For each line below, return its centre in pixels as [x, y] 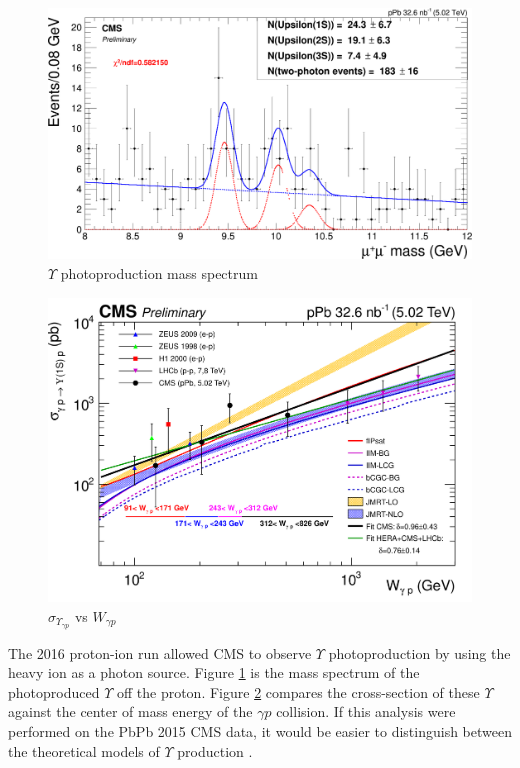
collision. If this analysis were [366, 711]
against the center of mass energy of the [130, 711]
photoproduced [54, 691]
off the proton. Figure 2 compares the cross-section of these [298, 691]
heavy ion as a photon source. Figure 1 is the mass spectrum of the [214, 672]
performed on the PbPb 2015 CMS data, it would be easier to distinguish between [260, 730]
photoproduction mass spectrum [159, 272]
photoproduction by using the [419, 652]
